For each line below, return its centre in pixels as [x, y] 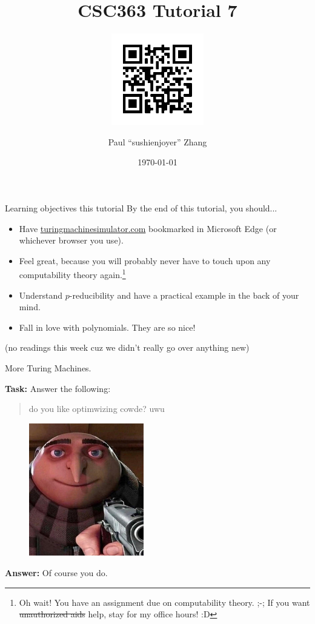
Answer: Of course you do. [56, 573]
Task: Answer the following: [58, 388]
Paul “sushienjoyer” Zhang [157, 141]
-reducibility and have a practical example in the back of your [184, 295]
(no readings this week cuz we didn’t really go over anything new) [127, 347]
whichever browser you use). [71, 240]
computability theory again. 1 [72, 274]
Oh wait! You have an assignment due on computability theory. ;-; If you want [164, 602]
